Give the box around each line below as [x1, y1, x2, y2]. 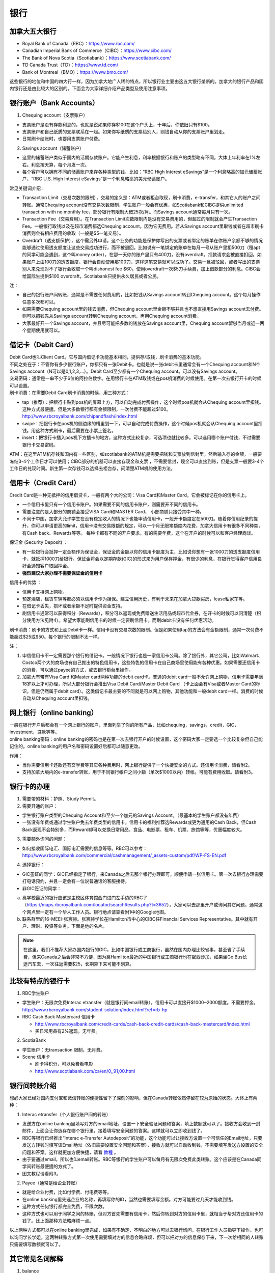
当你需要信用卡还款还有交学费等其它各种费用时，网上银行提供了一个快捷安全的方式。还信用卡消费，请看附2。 [22, 762, 253, 768]
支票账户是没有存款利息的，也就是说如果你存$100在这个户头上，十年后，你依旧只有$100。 [22, 121, 212, 127]
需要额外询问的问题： [22, 836, 67, 842]
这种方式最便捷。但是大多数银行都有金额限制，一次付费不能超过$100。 [22, 406, 171, 412]
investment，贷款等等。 [9, 729, 60, 735]
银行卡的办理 [9, 782, 50, 791]
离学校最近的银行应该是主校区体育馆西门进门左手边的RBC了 [22, 894, 148, 901]
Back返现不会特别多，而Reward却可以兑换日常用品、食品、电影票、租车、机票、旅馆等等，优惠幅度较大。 [22, 826, 245, 833]
